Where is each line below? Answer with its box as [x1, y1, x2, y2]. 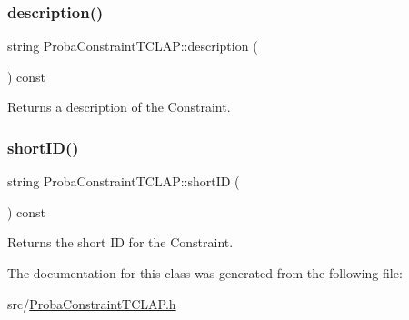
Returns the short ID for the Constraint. [7, 233, 234, 252]
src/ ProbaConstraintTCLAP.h [7, 294, 176, 313]
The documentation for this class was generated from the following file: [7, 264, 403, 282]
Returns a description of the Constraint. [7, 97, 231, 116]
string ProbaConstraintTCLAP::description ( [7, 36, 258, 55]
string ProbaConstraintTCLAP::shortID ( [7, 172, 240, 191]
